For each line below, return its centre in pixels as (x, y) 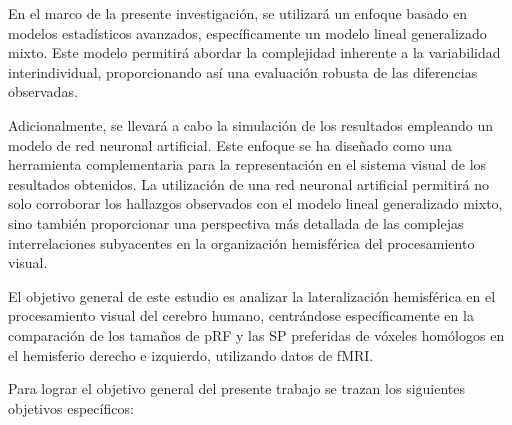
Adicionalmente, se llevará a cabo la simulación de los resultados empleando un (250, 124)
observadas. (43, 91)
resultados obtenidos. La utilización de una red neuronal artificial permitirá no (248, 183)
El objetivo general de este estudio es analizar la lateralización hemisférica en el (252, 295)
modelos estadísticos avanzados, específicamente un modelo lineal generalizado (247, 32)
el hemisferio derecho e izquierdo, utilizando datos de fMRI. (191, 354)
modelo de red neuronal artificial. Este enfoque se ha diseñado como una (230, 144)
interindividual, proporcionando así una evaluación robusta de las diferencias (243, 71)
